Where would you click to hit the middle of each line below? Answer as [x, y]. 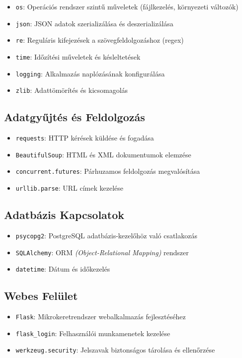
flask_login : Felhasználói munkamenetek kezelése [93, 333]
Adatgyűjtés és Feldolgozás [75, 117]
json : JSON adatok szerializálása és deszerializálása [94, 23]
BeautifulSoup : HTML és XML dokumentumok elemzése [103, 154]
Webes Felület [41, 296]
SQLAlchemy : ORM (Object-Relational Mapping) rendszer [102, 252]
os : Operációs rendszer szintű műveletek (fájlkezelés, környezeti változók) [127, 6]
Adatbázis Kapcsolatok [64, 215]
